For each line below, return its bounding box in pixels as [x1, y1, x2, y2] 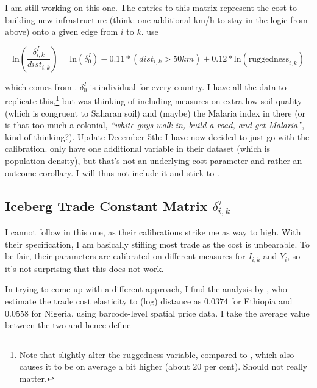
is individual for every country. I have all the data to [90, 80, 287, 93]
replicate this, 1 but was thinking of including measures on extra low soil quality [5, 93, 302, 107]
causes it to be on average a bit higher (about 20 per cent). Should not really [19, 360, 308, 373]
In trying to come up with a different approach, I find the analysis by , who [5, 282, 287, 295]
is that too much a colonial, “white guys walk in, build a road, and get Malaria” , [5, 118, 305, 131]
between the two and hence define [5, 318, 131, 331]
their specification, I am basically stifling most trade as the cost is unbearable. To [5, 237, 310, 250]
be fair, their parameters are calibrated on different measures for [5, 250, 246, 262]
